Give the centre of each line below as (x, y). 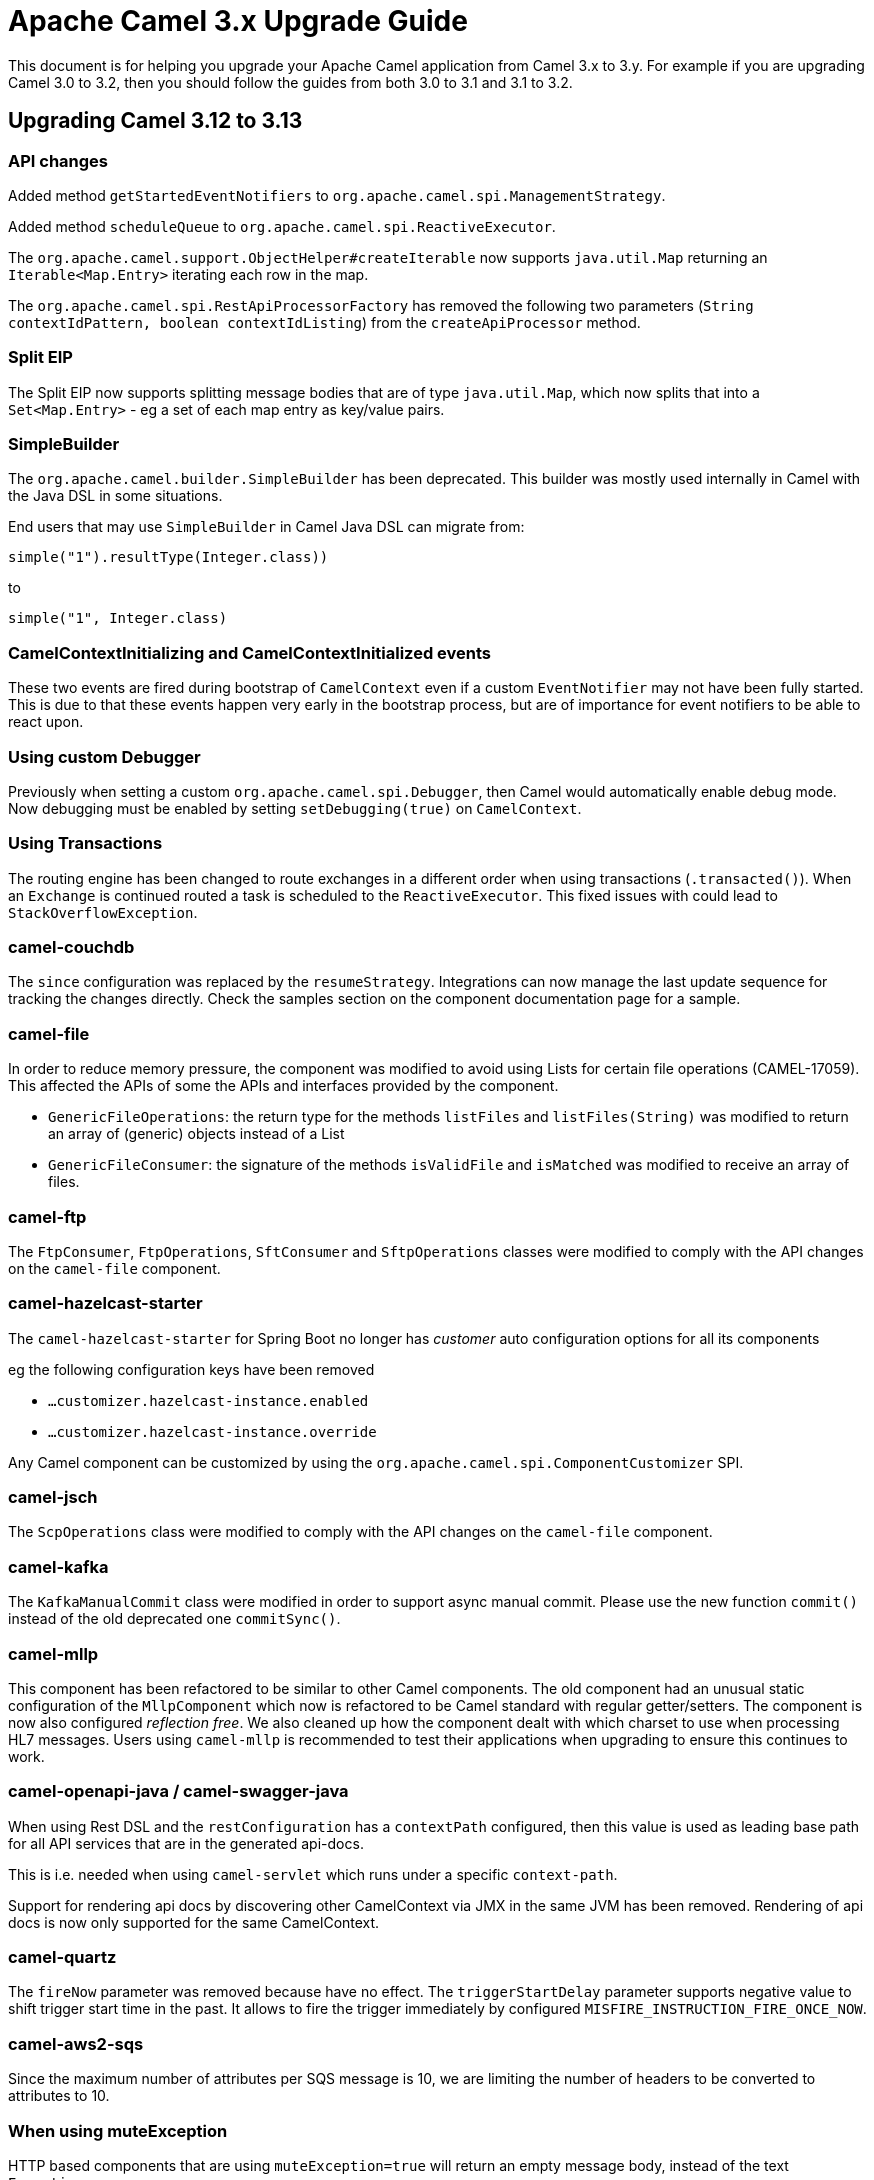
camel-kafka (58, 1566)
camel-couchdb (71, 947)
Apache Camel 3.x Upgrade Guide (238, 21)
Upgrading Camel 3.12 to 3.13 (155, 121)
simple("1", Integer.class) (118, 618)
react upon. (46, 722)
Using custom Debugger (104, 756)
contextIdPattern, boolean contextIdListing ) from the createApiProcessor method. (324, 322)
